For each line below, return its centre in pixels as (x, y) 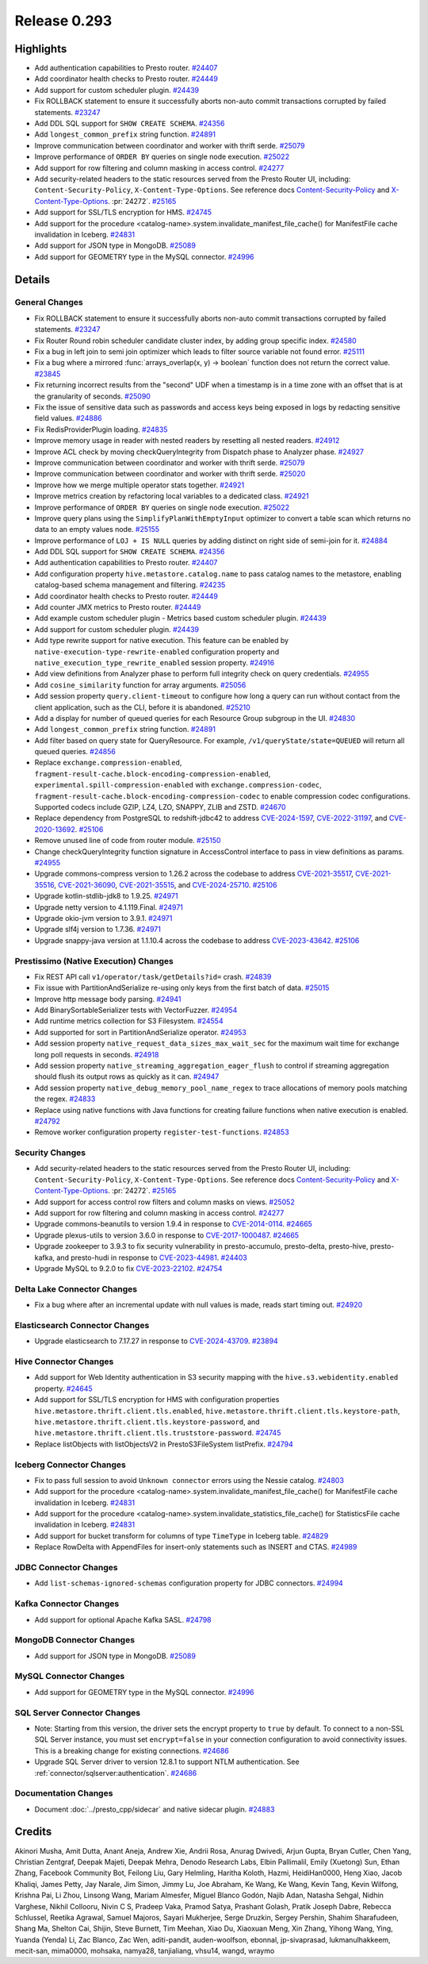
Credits (33, 1832)
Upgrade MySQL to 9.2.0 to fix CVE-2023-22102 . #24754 (128, 1269)
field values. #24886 (68, 418)
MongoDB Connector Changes (75, 1640)
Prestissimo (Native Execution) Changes (94, 961)
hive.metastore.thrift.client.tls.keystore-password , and (147, 1422)
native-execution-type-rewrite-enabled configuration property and (157, 652)
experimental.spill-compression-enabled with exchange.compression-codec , (178, 785)
